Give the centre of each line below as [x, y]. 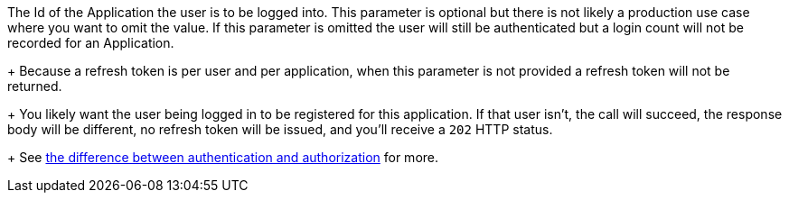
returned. [35, 86]
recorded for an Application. [91, 43]
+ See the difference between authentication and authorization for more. [223, 157]
